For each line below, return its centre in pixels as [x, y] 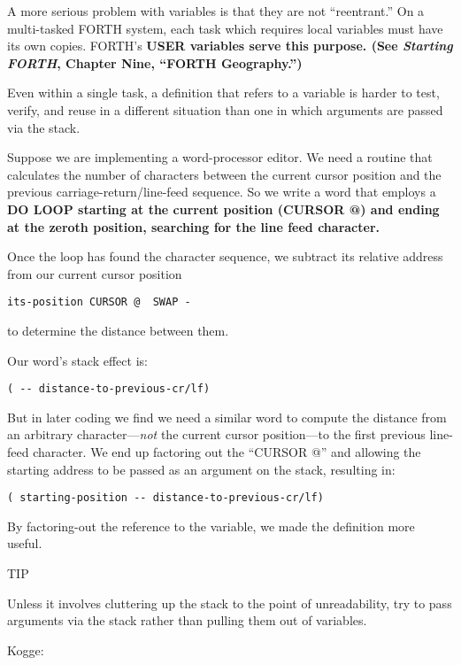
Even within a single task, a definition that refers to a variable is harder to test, [223, 93]
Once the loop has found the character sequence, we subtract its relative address [225, 256]
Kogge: [26, 650]
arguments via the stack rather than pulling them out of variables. [187, 620]
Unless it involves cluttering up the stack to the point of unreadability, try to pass [230, 603]
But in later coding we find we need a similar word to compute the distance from [227, 417]
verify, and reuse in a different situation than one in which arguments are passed [225, 109]
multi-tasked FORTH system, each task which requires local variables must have [225, 28]
